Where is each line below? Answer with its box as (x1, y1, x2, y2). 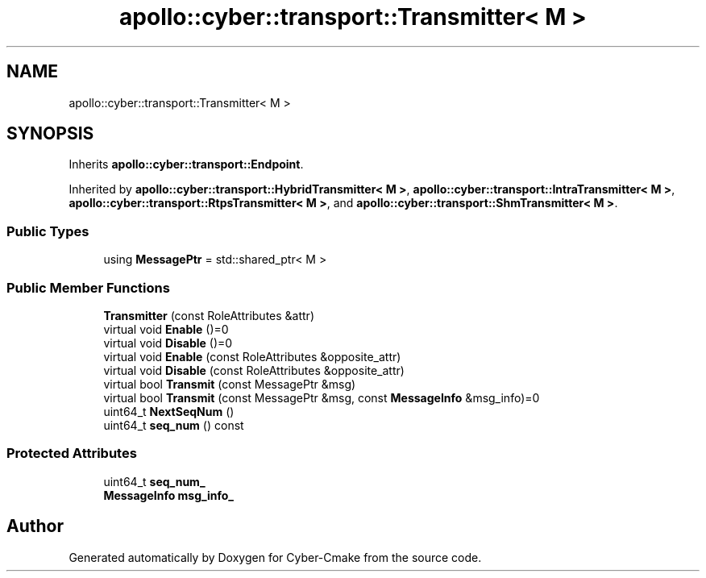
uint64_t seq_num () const (103, 418, 244, 432)
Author (6, 516, 64, 537)
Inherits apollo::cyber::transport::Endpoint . (69, 157, 304, 172)
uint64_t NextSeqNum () (103, 404, 235, 418)
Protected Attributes (6, 445, 137, 462)
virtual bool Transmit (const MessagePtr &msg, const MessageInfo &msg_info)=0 (103, 390, 540, 405)
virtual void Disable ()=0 (103, 335, 233, 350)
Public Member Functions (6, 279, 170, 296)
